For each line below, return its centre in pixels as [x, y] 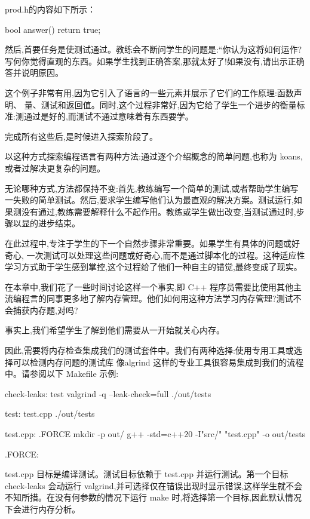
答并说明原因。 [34, 73]
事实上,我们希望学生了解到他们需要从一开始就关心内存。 [115, 330]
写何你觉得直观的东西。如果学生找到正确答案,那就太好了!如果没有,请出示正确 [155, 61]
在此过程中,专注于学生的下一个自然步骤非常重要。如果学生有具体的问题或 [148, 243]
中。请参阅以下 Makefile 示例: [62, 374]
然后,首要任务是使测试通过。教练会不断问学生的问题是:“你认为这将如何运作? [153, 49]
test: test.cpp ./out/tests [50, 414]
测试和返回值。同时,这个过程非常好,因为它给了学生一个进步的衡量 [169, 104]
